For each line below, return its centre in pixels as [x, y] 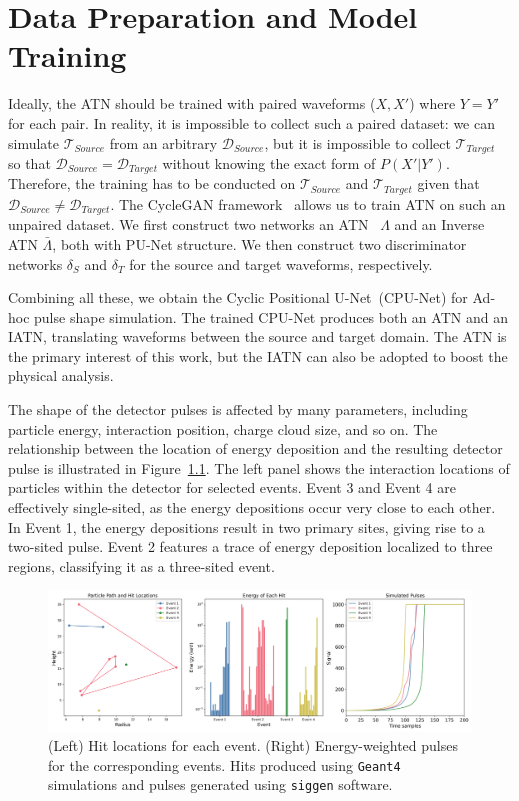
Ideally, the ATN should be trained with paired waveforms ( [192, 103]
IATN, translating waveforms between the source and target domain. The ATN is [257, 336]
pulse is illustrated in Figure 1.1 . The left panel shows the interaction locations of [259, 467]
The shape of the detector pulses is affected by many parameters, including [238, 409]
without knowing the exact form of [269, 162]
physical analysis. [61, 375]
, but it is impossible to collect [357, 142]
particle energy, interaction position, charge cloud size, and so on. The [223, 428]
